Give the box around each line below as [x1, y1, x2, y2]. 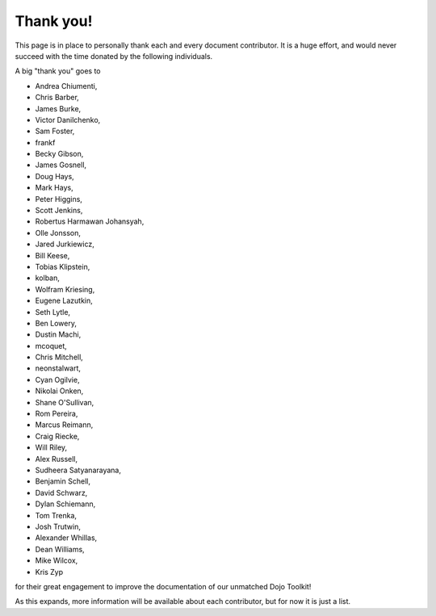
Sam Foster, [35, 126, 75, 136]
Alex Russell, [35, 454, 78, 463]
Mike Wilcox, [35, 555, 78, 565]
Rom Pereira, [35, 409, 78, 419]
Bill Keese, [35, 250, 70, 260]
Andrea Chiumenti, [35, 81, 98, 90]
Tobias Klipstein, [35, 262, 90, 271]
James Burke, [35, 103, 82, 113]
